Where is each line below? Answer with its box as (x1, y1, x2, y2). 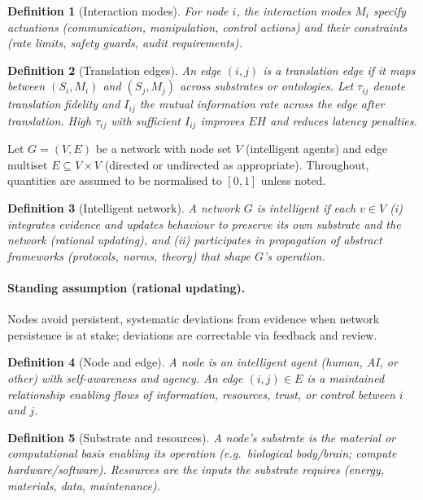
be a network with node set (95, 140, 232, 157)
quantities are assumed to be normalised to (7, 172, 222, 189)
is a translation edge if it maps (263, 61, 416, 78)
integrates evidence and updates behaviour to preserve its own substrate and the (7, 215, 401, 232)
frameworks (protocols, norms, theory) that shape (7, 247, 251, 264)
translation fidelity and (7, 95, 120, 112)
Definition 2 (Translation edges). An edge (7, 61, 221, 78)
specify (373, 2, 406, 19)
